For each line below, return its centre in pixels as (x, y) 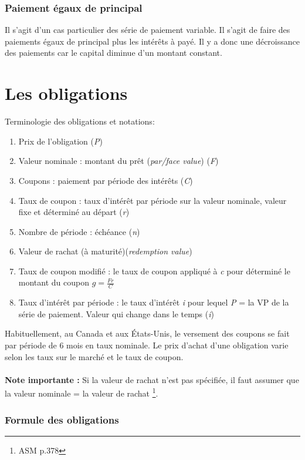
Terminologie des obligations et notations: (80, 121)
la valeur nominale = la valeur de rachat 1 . (82, 392)
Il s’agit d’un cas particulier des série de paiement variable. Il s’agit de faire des (148, 30)
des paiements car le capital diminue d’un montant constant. (113, 53)
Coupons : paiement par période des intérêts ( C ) (106, 180)
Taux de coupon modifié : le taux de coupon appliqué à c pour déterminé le (154, 271)
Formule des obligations (62, 419)
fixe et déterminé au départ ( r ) (74, 212)
